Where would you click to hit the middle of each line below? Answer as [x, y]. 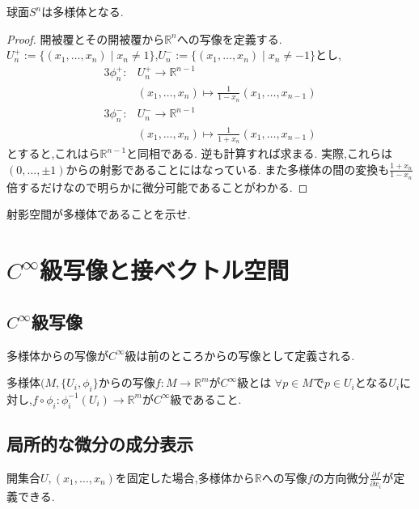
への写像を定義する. [229, 38]
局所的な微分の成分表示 [100, 444]
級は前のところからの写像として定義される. [240, 355]
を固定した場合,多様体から [185, 477]
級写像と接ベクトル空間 [165, 270]
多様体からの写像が [57, 355]
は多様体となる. [83, 11]
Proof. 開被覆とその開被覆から [86, 38]
